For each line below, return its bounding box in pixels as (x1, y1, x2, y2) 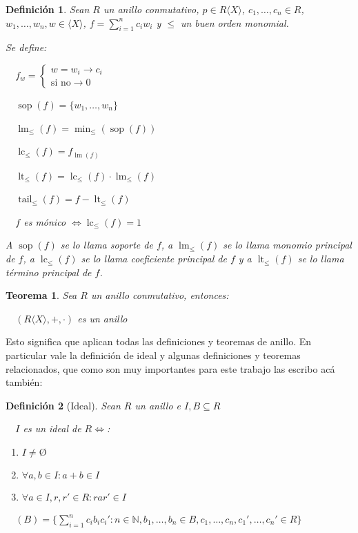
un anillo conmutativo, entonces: (90, 288, 229, 302)
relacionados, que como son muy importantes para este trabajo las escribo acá (6, 361, 335, 376)
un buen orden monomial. (180, 15, 289, 30)
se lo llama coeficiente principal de (81, 251, 227, 266)
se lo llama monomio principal (223, 238, 352, 252)
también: (6, 375, 43, 389)
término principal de (6, 264, 92, 279)
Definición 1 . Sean (6, 2, 90, 16)
